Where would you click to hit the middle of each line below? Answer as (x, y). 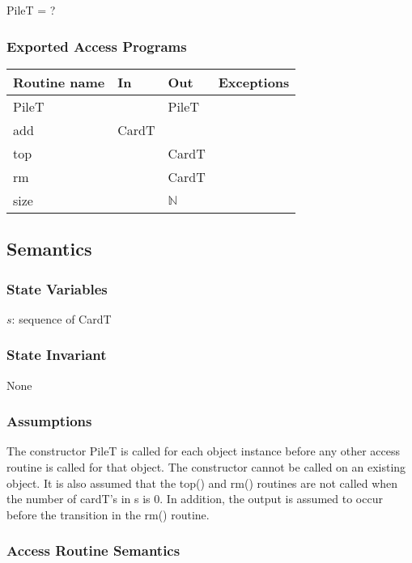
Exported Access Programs (97, 46)
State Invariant (57, 355)
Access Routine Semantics (93, 550)
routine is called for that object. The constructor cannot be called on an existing (206, 467)
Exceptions (254, 82)
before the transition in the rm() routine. (108, 514)
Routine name (59, 82)
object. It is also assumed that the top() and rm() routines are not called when (202, 483)
